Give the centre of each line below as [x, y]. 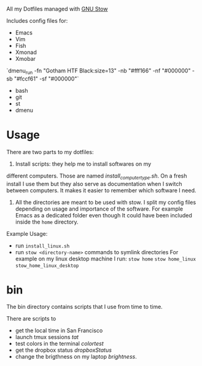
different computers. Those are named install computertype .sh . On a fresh [97, 176]
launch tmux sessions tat [47, 337]
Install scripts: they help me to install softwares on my [83, 164]
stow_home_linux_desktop [47, 266]
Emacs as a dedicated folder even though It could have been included [103, 215]
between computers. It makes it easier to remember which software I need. [101, 190]
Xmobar [25, 59]
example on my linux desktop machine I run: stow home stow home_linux [106, 259]
